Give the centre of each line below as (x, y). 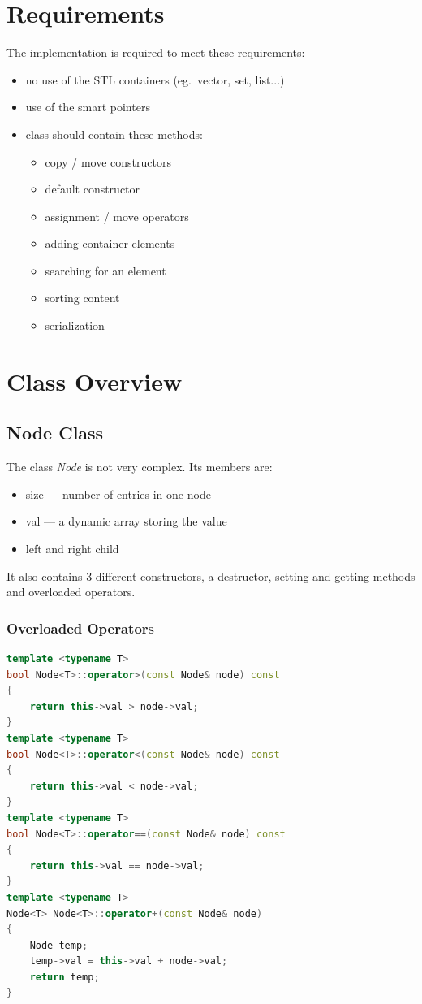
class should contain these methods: (114, 134)
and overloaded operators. (71, 592)
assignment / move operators (117, 216)
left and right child (72, 549)
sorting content (82, 298)
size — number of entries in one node (118, 493)
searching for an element (105, 270)
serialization (75, 325)
